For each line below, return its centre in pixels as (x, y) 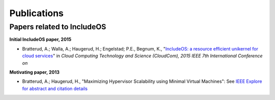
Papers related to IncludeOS (58, 27)
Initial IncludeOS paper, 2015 (40, 39)
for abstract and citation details (55, 88)
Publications (36, 13)
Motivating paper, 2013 (34, 72)
